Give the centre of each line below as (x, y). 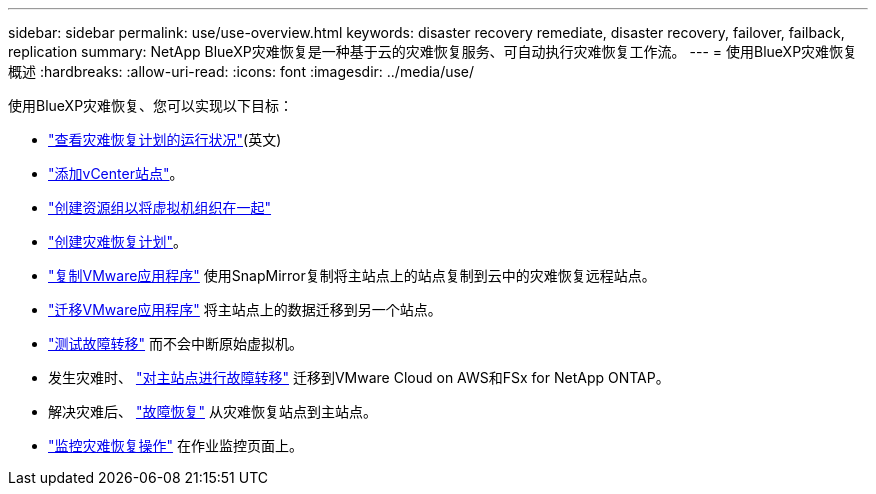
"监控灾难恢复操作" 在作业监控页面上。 (175, 445)
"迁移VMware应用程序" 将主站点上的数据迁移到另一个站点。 (245, 309)
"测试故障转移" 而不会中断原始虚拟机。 (175, 343)
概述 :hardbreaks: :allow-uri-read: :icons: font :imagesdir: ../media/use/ (241, 71)
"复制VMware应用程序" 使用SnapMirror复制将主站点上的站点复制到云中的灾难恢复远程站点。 (352, 275)
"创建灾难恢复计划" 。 (118, 241)
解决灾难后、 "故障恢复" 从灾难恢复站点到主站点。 (212, 411)
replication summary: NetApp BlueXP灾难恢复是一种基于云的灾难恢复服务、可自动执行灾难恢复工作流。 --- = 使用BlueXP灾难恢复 (433, 51)
